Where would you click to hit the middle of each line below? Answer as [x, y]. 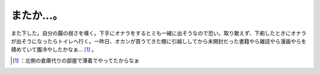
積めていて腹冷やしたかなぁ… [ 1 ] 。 [54, 50]
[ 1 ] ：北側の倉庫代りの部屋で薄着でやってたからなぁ [76, 60]
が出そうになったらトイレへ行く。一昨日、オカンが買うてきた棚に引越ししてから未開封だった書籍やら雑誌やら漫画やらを [159, 41]
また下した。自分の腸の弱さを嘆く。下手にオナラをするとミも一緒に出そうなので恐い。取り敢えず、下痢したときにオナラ [159, 33]
